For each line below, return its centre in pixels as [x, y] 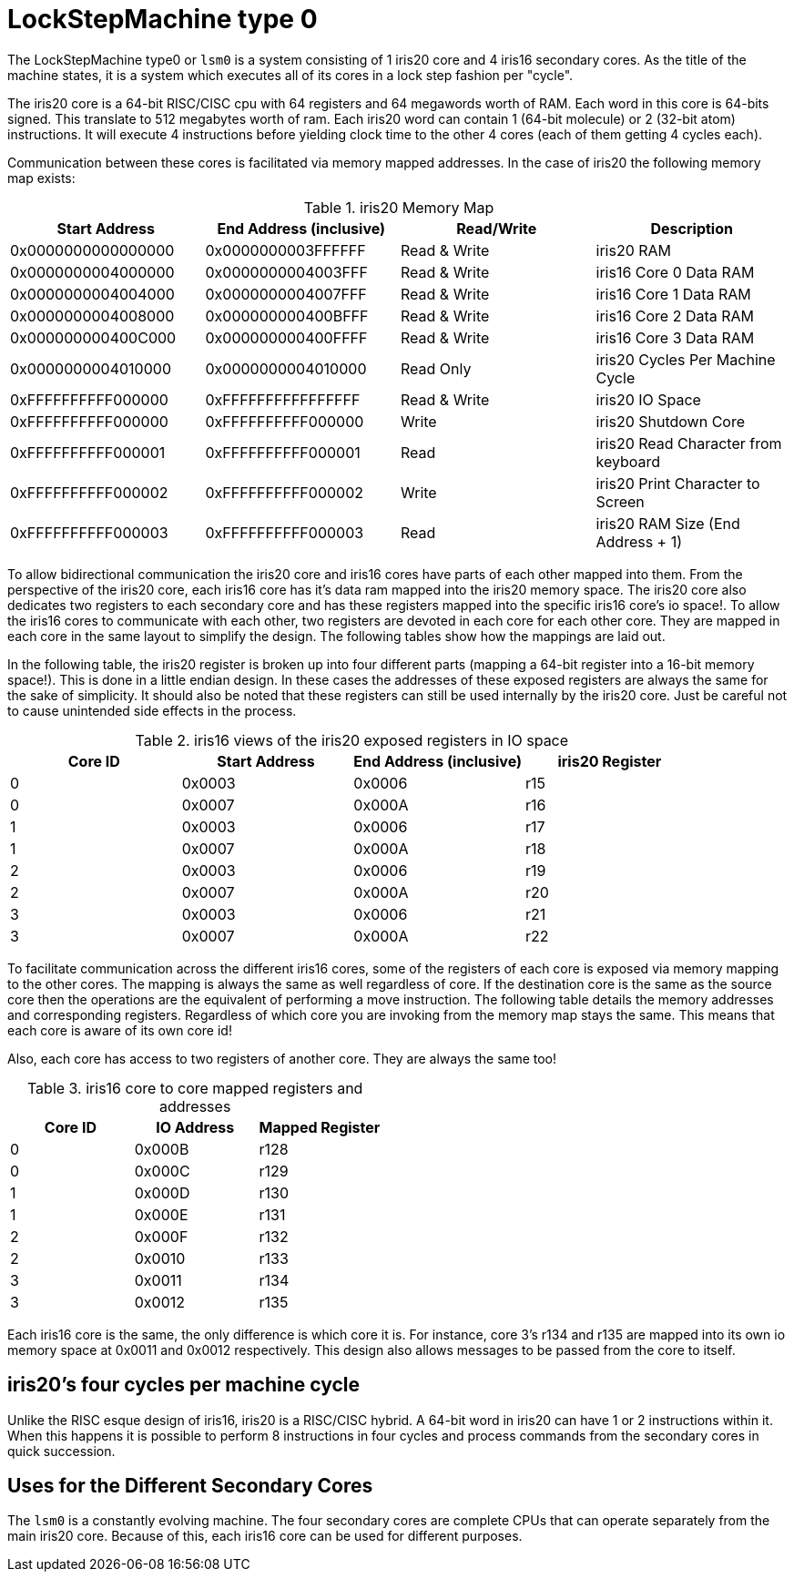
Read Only [436, 368]
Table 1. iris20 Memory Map [399, 207]
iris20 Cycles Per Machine [686, 359]
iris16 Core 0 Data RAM [675, 272]
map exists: [41, 178]
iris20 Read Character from [689, 443]
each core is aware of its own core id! [120, 1030]
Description [692, 228]
